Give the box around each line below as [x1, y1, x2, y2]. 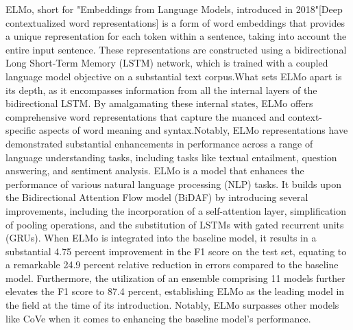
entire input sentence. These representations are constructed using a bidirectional [5, 42, 347, 56]
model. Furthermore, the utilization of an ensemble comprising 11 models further [5, 270, 345, 285]
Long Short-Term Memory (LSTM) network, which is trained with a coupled [5, 56, 328, 70]
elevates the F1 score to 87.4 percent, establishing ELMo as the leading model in [5, 284, 345, 298]
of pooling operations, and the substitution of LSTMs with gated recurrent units [5, 217, 344, 231]
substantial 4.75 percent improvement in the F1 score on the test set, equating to [5, 244, 347, 258]
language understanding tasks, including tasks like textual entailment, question [5, 150, 337, 164]
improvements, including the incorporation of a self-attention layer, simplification [5, 203, 347, 217]
